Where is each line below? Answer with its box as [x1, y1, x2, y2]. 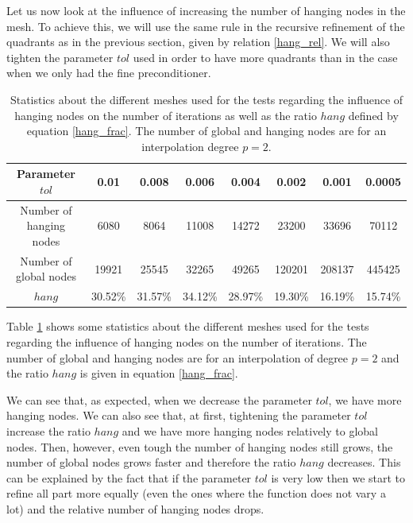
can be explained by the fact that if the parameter [6, 469, 252, 486]
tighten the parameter [6, 48, 114, 65]
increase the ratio [6, 422, 91, 439]
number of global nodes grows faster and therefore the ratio [6, 454, 296, 471]
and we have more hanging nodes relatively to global [122, 422, 378, 439]
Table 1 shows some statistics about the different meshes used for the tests [6, 318, 369, 335]
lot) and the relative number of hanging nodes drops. [6, 500, 264, 517]
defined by [348, 107, 399, 123]
